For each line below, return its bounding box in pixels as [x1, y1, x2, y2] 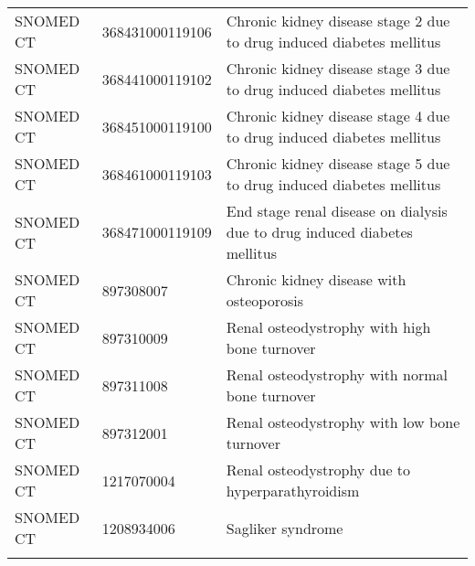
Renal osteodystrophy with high [226, 316, 431, 337]
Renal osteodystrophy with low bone [226, 411, 460, 433]
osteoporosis [226, 290, 304, 311]
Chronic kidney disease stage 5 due [226, 153, 450, 174]
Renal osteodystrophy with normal [226, 364, 449, 385]
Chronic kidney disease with [226, 269, 406, 290]
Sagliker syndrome [226, 517, 343, 539]
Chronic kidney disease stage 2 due [226, 10, 450, 31]
